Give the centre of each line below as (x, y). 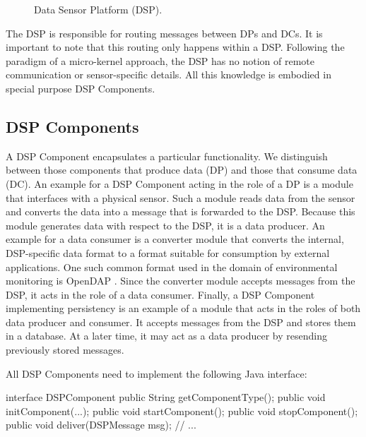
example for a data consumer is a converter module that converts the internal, (175, 239)
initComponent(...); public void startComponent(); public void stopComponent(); (182, 411)
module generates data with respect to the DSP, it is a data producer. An (165, 225)
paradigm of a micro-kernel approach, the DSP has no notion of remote (160, 60)
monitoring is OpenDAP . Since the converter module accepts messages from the (181, 281)
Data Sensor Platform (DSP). (98, 9)
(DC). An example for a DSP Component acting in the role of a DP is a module (179, 183)
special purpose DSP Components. (81, 88)
